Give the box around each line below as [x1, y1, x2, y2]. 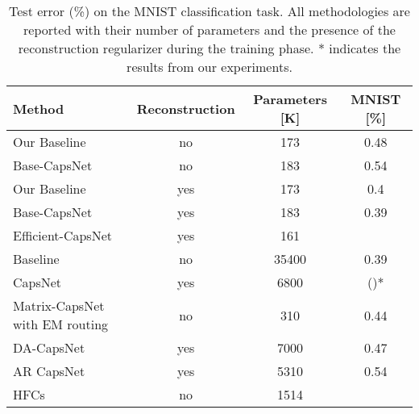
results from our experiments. [127, 57, 292, 76]
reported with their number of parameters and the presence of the [23, 20, 396, 39]
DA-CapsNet [13, 338, 85, 357]
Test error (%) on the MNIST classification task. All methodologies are [9, 2, 410, 20]
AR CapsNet [13, 362, 85, 380]
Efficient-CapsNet [13, 226, 112, 245]
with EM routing [13, 315, 109, 333]
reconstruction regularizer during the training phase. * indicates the [18, 39, 401, 57]
